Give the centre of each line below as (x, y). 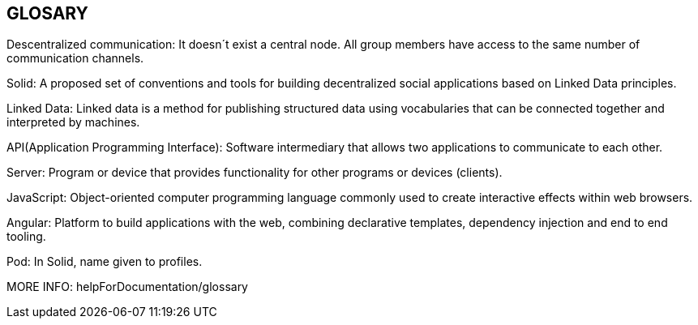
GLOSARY (47, 13)
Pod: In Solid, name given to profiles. (105, 262)
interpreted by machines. (73, 122)
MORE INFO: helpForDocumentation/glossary (127, 287)
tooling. (26, 237)
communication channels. (75, 58)
